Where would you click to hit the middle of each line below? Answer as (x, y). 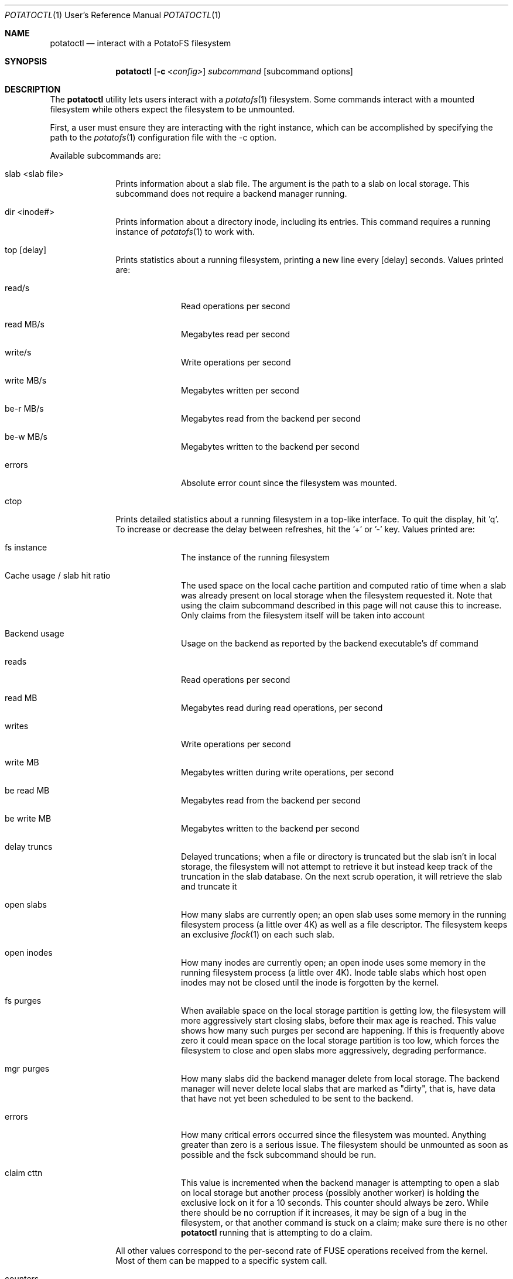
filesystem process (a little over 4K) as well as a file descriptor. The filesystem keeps (344, 924)
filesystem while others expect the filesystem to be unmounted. (172, 109)
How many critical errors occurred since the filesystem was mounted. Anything (334, 1135)
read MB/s (25, 324)
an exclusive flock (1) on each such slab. (258, 934)
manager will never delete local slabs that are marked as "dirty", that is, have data (338, 1088)
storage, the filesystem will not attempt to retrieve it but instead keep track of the (337, 866)
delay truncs (29, 847)
